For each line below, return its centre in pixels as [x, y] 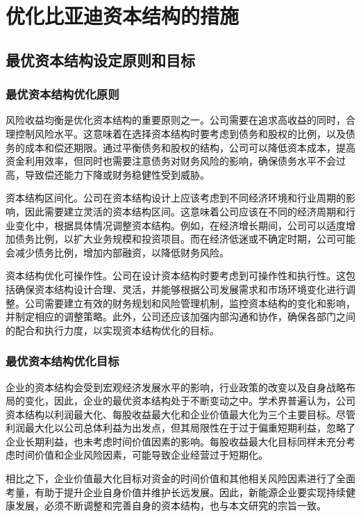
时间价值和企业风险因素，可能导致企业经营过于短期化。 [141, 455]
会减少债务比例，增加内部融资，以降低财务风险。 [117, 252]
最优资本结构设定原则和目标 [100, 59]
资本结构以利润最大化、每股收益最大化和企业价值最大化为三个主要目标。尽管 [180, 414]
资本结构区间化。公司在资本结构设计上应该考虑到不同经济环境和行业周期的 [176, 198]
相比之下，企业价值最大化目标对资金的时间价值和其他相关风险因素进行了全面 [180, 478]
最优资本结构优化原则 [62, 94]
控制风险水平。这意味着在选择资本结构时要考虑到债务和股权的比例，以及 [180, 133]
